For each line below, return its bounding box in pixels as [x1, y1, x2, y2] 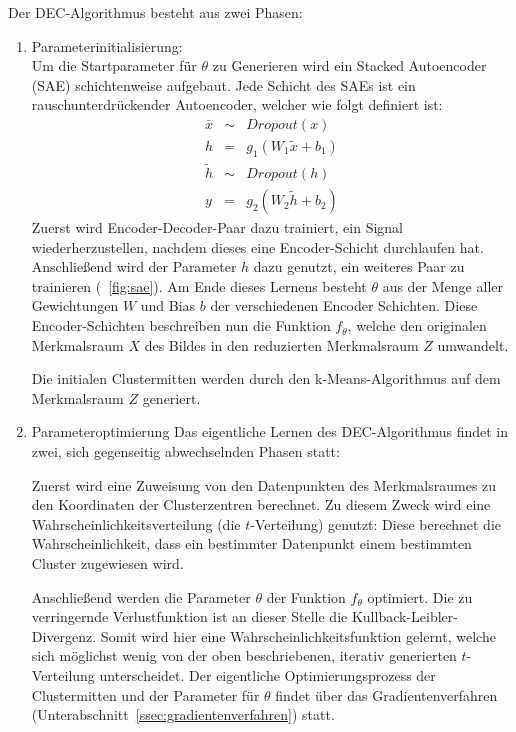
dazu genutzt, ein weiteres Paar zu [253, 256, 465, 277]
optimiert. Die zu [367, 586, 473, 607]
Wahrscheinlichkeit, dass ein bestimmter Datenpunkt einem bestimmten [31, 533, 472, 554]
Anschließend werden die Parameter [31, 586, 251, 607]
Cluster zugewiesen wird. [31, 553, 184, 574]
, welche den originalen [347, 315, 487, 336]
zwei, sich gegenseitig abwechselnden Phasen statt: [31, 441, 340, 462]
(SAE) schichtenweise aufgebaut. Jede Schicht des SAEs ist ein [31, 74, 416, 95]
